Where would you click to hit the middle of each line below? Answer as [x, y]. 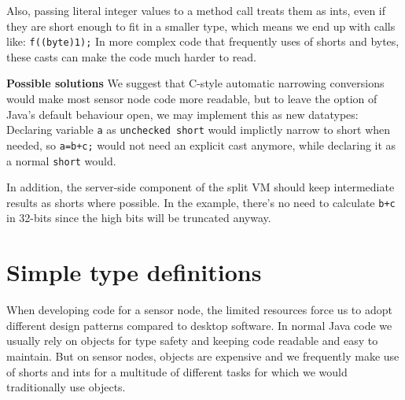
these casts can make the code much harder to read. [132, 56]
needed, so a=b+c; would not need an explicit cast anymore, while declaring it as [201, 144]
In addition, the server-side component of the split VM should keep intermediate [201, 187]
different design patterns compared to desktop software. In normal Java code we [199, 325]
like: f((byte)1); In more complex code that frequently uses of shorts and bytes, [203, 41]
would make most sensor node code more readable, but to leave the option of [192, 99]
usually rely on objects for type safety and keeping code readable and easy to [192, 341]
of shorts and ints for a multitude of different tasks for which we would [177, 371]
